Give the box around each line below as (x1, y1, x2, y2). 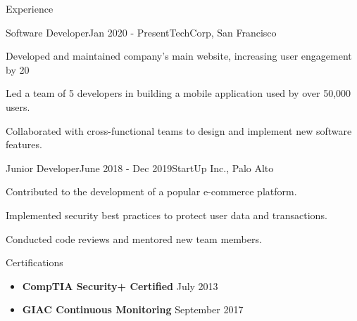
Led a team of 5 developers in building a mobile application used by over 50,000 (6, 86, 351, 100)
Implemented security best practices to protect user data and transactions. (6, 207, 327, 222)
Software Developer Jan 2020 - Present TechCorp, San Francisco (6, 25, 277, 39)
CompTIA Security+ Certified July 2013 (22, 278, 218, 293)
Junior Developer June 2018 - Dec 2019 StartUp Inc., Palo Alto (6, 160, 274, 175)
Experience (6, 1, 54, 15)
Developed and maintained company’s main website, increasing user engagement (6, 48, 352, 63)
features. (6, 137, 42, 152)
